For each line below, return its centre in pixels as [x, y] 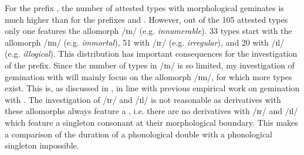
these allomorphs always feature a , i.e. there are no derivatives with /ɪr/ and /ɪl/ [151, 111]
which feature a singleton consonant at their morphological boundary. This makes [151, 122]
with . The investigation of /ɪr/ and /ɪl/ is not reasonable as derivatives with [143, 99]
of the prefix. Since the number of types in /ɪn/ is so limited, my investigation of [150, 65]
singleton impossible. [42, 145]
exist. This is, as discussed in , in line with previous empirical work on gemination [152, 88]
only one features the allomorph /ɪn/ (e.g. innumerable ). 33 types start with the [148, 31]
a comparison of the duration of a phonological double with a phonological [139, 134]
